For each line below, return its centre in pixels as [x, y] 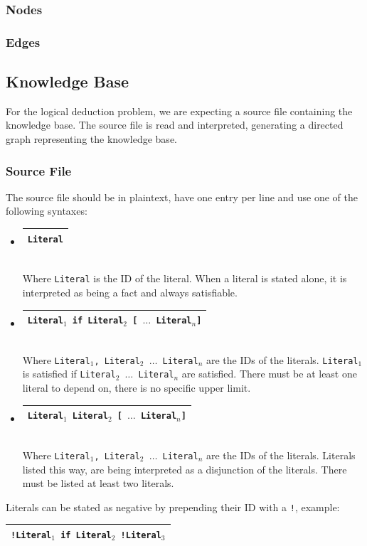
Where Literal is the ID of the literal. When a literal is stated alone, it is [185, 278]
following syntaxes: [47, 211]
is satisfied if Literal [69, 374]
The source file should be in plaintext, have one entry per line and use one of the [182, 197]
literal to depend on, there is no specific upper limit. [137, 388]
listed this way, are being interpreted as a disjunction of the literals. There [185, 469]
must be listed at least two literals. [98, 483]
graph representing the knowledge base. [91, 139]
